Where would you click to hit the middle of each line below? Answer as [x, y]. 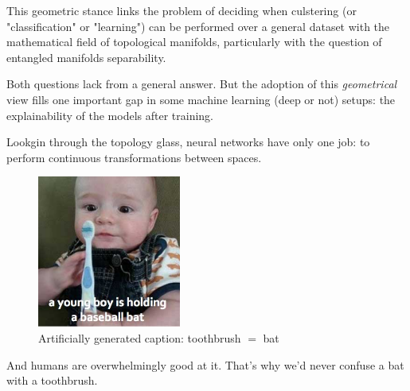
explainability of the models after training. [110, 115]
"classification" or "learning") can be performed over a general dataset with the [198, 26]
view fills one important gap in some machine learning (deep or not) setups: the [201, 99]
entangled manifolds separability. [86, 57]
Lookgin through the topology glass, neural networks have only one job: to [188, 142]
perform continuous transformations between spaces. [134, 157]
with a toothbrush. [52, 380]
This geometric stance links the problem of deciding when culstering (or [182, 10]
